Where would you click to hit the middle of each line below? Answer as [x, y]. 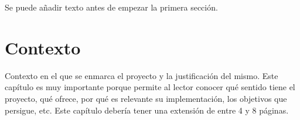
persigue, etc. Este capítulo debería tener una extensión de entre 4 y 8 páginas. [147, 110]
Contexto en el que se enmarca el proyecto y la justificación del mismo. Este [142, 75]
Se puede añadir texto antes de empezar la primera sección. [111, 7]
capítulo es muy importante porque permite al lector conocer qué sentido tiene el [150, 87]
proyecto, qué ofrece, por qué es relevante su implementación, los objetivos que [146, 98]
